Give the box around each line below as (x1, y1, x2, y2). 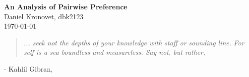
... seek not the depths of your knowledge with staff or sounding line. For (23, 37, 245, 47)
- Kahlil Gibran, (4, 63, 53, 74)
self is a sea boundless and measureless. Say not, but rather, (23, 47, 205, 57)
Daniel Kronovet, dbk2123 (4, 11, 84, 21)
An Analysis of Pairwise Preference (4, 1, 127, 11)
